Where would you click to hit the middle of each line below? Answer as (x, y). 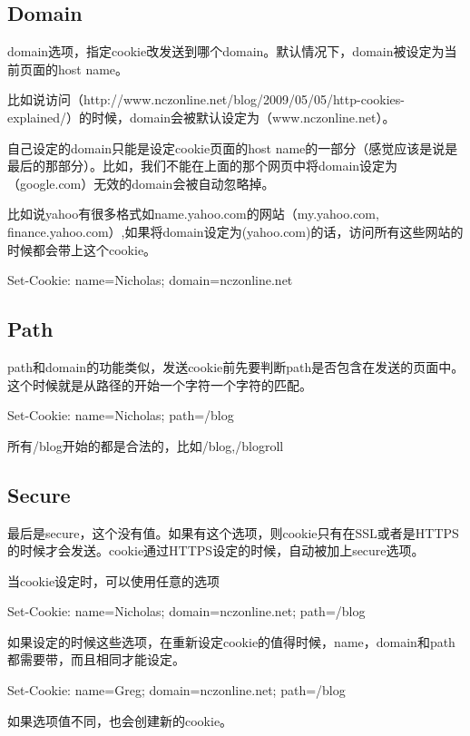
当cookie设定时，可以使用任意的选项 (114, 580)
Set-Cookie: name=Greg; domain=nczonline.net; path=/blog (176, 690)
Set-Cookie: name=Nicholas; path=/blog (121, 415)
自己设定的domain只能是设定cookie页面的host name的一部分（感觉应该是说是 (233, 147)
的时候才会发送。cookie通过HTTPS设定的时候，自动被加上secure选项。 (216, 550)
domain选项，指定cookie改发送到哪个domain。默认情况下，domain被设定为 (226, 51)
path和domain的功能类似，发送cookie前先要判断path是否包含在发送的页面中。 (236, 366)
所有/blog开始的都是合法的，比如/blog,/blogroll (146, 445)
